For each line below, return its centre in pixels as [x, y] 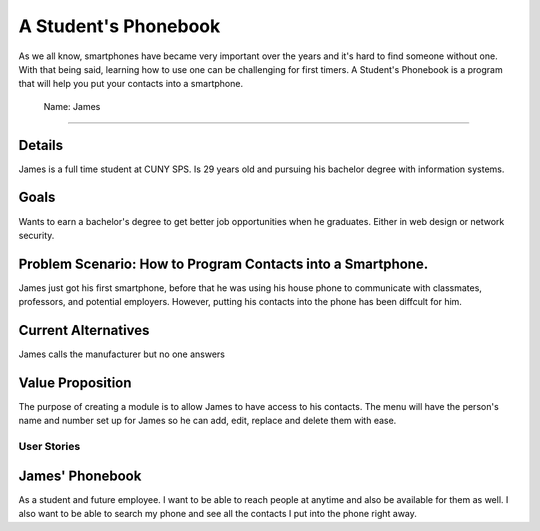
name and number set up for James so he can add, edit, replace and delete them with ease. [207, 421]
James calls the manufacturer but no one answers [121, 354]
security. [36, 235]
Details [41, 145]
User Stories [49, 447]
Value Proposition [75, 382]
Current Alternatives [84, 330]
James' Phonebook [80, 475]
